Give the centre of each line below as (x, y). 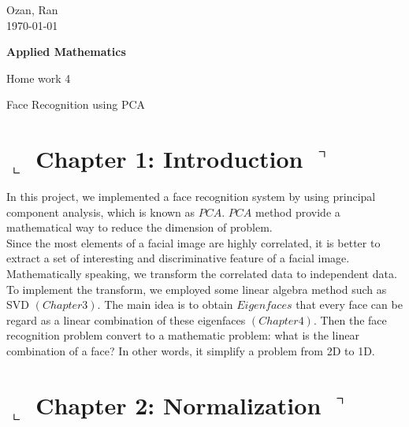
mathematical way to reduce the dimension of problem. (139, 227)
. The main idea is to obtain (165, 304)
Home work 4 (39, 78)
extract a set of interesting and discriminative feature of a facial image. (178, 258)
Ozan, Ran (32, 9)
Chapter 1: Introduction (169, 159)
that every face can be (349, 304)
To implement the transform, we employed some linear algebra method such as (197, 289)
